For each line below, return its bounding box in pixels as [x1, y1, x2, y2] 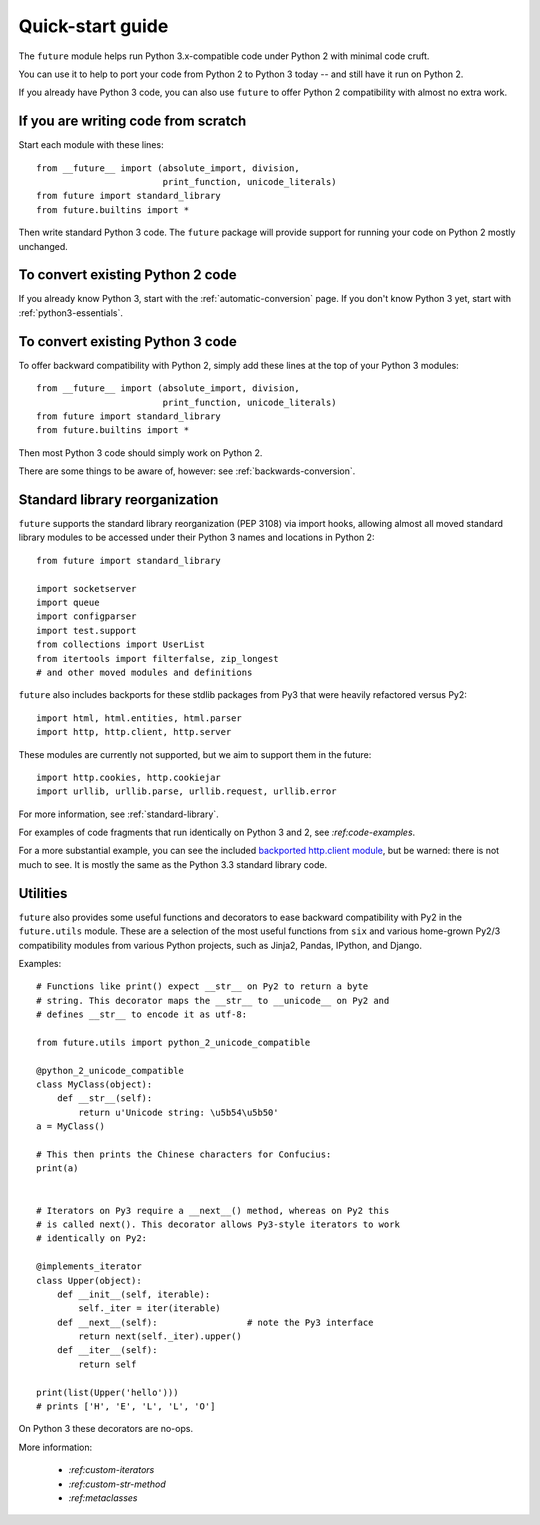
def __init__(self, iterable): [56, 1288, 211, 1300]
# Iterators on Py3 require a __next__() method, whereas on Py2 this [36, 1205, 390, 1216]
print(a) [36, 1163, 79, 1174]
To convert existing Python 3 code [18, 333, 237, 350]
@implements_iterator [36, 1261, 142, 1272]
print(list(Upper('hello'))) [36, 1386, 179, 1398]
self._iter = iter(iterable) [78, 1303, 222, 1314]
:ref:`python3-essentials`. [18, 306, 124, 319]
